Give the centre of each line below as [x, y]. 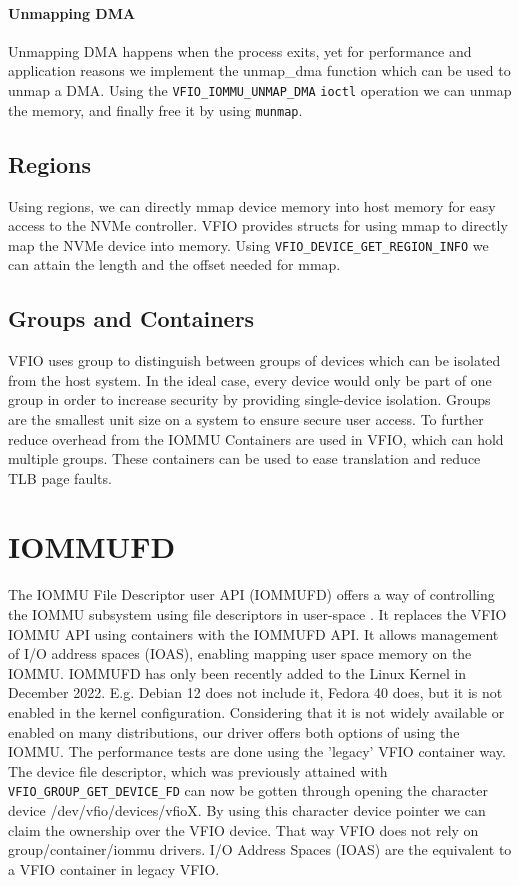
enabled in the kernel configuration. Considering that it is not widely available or [256, 711]
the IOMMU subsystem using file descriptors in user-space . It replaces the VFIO [257, 614]
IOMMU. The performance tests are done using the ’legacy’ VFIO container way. [257, 751]
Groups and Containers [131, 318]
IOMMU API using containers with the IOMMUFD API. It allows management [253, 633]
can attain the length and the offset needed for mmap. [174, 264]
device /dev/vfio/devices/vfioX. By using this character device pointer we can [247, 810]
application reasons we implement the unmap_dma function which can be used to [259, 70]
